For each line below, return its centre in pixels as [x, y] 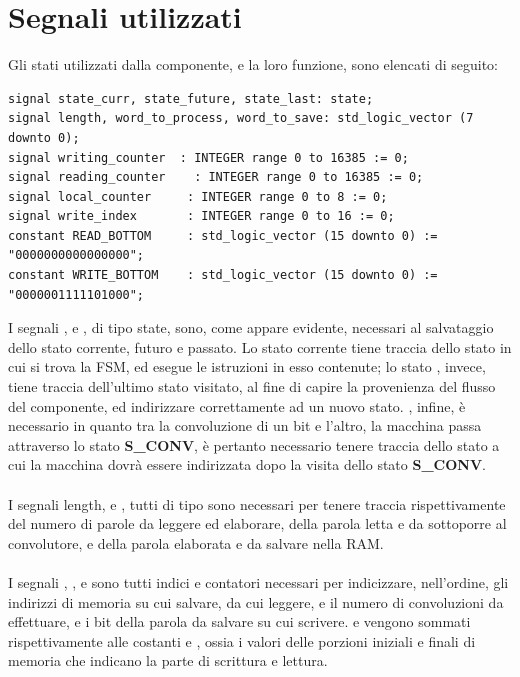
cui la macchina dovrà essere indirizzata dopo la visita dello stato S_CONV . [247, 464]
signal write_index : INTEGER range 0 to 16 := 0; [201, 216]
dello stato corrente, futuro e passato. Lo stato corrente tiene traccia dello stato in [260, 346]
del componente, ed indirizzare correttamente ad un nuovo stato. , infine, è [237, 405]
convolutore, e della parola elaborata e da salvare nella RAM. [196, 542]
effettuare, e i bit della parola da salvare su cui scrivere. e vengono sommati [239, 621]
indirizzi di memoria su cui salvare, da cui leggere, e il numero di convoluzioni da [256, 601]
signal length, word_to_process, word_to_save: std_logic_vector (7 [241, 118]
